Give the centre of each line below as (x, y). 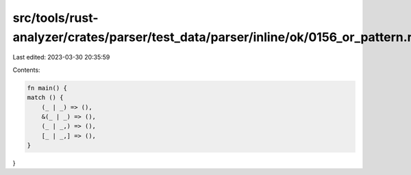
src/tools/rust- (55, 18)
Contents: (26, 70)
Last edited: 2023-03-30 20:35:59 (61, 57)
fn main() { (47, 88)
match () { (45, 98)
